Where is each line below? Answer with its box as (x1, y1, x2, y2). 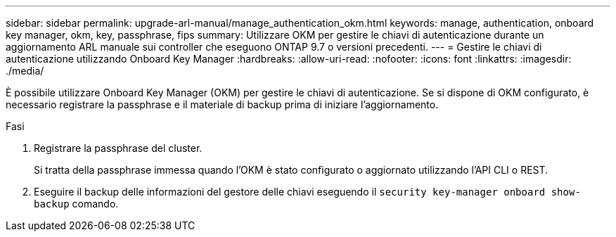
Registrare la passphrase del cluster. (34, 142, 203, 154)
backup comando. (34, 198, 119, 210)
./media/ (6, 65, 44, 77)
